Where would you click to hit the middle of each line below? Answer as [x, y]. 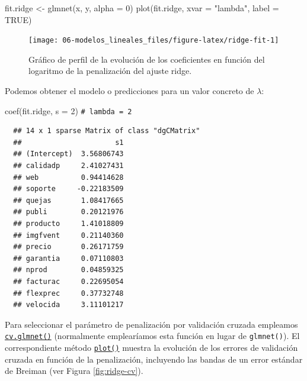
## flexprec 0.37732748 [68, 293]
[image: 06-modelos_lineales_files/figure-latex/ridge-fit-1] [154, 41]
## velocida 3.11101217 [68, 305]
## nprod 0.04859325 [68, 270]
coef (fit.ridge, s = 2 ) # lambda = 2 [68, 110]
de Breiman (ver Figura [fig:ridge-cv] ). [74, 371]
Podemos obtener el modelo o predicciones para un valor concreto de [129, 91]
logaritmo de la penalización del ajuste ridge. [110, 71]
